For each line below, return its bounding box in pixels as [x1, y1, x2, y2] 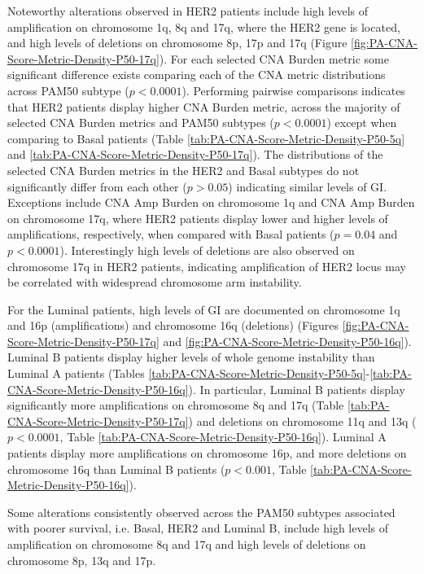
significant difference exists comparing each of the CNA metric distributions [7, 66, 386, 83]
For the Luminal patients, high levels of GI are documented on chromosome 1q [7, 300, 400, 318]
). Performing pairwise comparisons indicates [181, 81, 405, 99]
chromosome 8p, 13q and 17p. [7, 551, 156, 568]
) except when [326, 114, 397, 131]
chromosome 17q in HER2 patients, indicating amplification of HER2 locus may [7, 257, 406, 274]
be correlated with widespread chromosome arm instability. [7, 274, 302, 291]
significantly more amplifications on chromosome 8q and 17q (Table [7, 397, 344, 414]
